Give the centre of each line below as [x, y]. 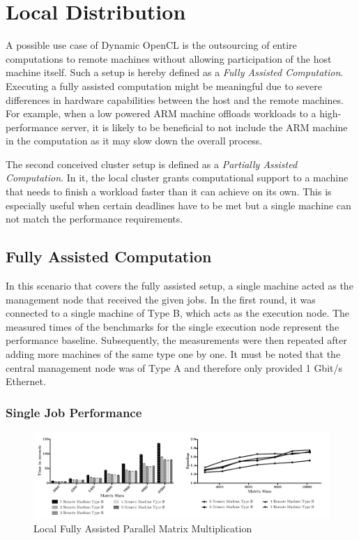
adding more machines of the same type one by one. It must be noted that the [173, 354]
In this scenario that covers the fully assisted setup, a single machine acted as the [179, 286]
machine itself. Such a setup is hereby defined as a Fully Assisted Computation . [175, 72]
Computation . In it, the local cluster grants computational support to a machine [177, 178]
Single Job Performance [74, 412]
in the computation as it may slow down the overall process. [134, 141]
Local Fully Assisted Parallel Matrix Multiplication [143, 528]
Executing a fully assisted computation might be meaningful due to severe [164, 85]
